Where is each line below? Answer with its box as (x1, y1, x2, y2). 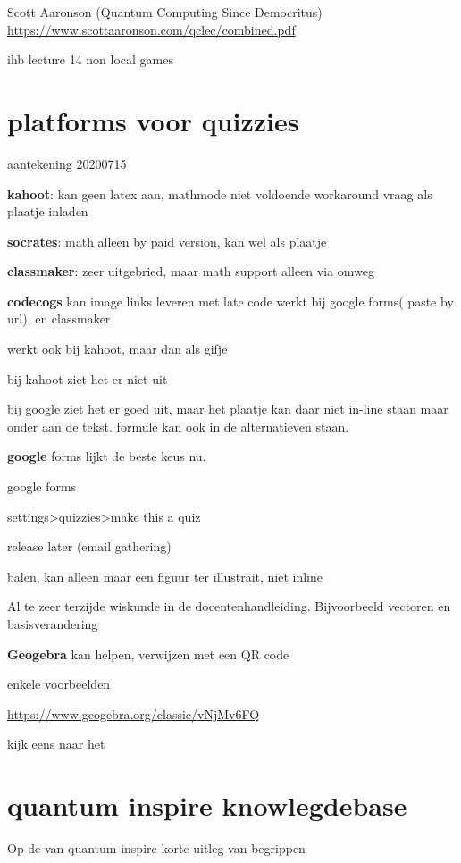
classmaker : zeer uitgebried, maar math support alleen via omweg (7, 262, 374, 281)
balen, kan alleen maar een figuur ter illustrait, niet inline (7, 566, 323, 585)
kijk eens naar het (7, 734, 105, 753)
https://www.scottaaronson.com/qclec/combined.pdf (7, 20, 296, 38)
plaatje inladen (7, 202, 88, 221)
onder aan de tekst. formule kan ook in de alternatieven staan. (7, 416, 349, 435)
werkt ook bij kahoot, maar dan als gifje (7, 339, 228, 358)
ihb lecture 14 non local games (7, 50, 173, 69)
